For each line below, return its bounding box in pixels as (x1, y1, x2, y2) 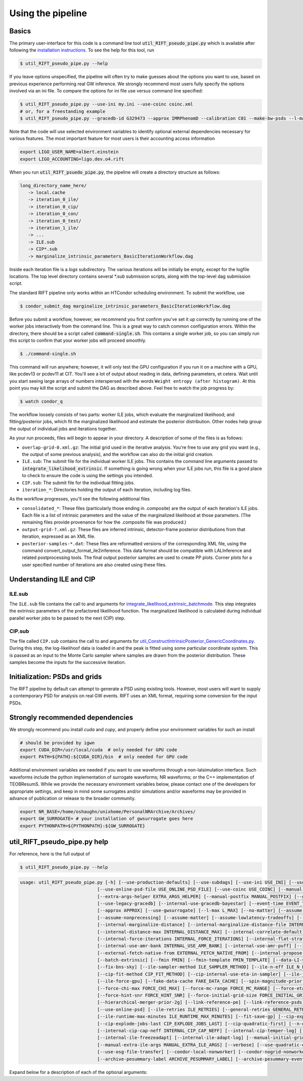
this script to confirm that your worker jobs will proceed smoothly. (9, 337, 146, 343)
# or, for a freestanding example (20, 109, 106, 114)
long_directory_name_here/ (20, 182, 87, 188)
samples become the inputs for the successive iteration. (9, 659, 126, 665)
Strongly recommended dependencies (9, 713, 133, 722)
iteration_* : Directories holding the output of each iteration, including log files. (22, 486, 192, 492)
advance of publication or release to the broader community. (9, 795, 136, 801)
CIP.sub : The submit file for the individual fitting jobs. (22, 480, 135, 486)
